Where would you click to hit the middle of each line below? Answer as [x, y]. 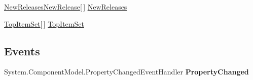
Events [22, 51]
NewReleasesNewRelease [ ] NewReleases [66, 7]
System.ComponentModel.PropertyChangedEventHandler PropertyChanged [126, 72]
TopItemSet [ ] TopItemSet [44, 23]
